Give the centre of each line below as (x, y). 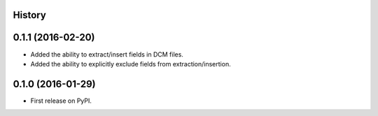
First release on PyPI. (61, 101)
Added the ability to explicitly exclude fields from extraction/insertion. (131, 64)
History (30, 15)
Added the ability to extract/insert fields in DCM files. (107, 54)
